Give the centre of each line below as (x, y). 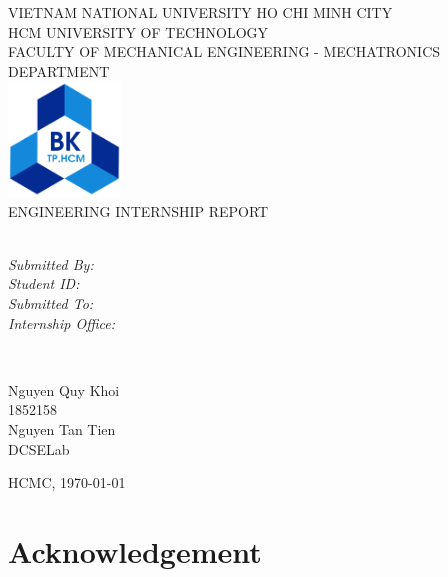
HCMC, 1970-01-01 (67, 482)
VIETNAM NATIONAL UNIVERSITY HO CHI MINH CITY (200, 12)
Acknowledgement (135, 550)
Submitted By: (51, 263)
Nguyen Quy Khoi (64, 389)
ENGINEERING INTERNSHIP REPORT (138, 210)
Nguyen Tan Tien (62, 428)
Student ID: (44, 283)
